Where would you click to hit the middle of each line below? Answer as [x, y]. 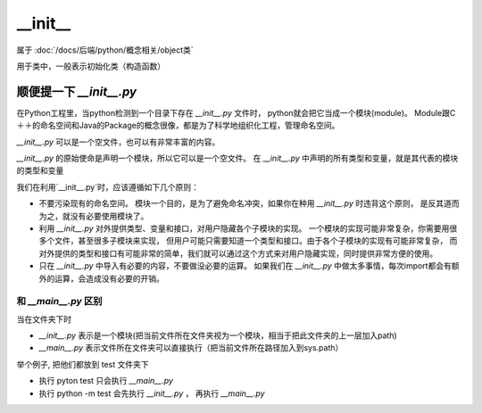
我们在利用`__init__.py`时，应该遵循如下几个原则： [108, 186]
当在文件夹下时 [44, 319]
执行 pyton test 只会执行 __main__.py [106, 381]
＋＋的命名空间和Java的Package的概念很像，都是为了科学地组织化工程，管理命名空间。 [178, 126]
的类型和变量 [40, 170]
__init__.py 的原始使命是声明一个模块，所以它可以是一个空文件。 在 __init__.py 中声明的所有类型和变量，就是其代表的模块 [237, 158]
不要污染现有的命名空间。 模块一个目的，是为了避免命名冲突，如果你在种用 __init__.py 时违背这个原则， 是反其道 [245, 203]
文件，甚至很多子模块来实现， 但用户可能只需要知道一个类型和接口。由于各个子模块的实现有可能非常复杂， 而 [256, 241]
